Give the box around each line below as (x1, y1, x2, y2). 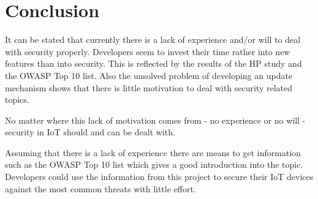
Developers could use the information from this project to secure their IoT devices (5, 170, 314, 183)
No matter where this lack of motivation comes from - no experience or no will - (5, 113, 306, 126)
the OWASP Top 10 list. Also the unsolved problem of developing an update (5, 69, 293, 81)
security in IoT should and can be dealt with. (5, 126, 175, 138)
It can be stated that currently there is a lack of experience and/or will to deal (5, 33, 301, 46)
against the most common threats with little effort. (5, 182, 196, 195)
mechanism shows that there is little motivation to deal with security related (5, 81, 293, 94)
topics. (5, 93, 29, 106)
